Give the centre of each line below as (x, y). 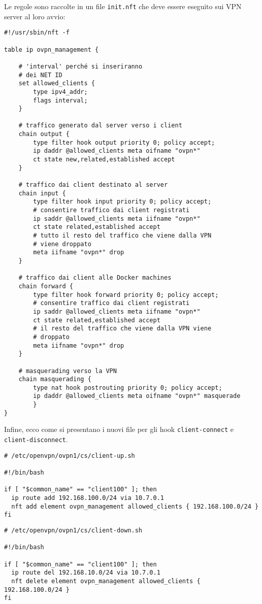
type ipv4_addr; (60, 92)
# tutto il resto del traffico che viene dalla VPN (122, 236)
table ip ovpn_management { (52, 49)
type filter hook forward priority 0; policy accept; (126, 295)
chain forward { (46, 286)
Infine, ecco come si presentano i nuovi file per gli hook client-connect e (119, 429)
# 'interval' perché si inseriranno (80, 66)
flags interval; (60, 100)
